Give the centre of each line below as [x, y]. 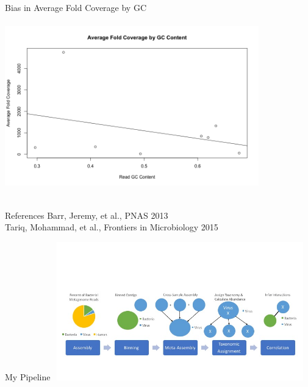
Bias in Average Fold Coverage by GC [76, 7]
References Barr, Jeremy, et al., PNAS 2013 [87, 215]
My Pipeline [28, 376]
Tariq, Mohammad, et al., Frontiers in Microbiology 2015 [112, 227]
